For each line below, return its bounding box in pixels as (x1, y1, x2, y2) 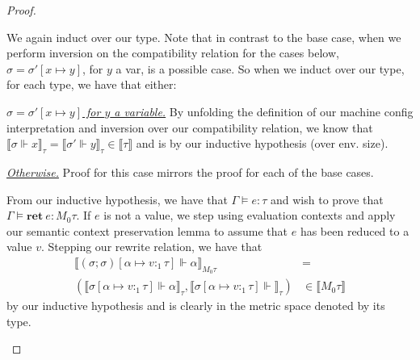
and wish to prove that (271, 190, 384, 207)
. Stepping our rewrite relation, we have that (40, 238, 262, 255)
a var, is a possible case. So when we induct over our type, (115, 60, 405, 77)
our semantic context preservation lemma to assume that (6, 222, 288, 239)
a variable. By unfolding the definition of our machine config (114, 103, 414, 119)
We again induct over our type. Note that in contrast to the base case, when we (6, 28, 401, 45)
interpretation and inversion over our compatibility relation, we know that (6, 119, 373, 136)
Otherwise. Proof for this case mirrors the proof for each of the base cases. (6, 163, 374, 180)
